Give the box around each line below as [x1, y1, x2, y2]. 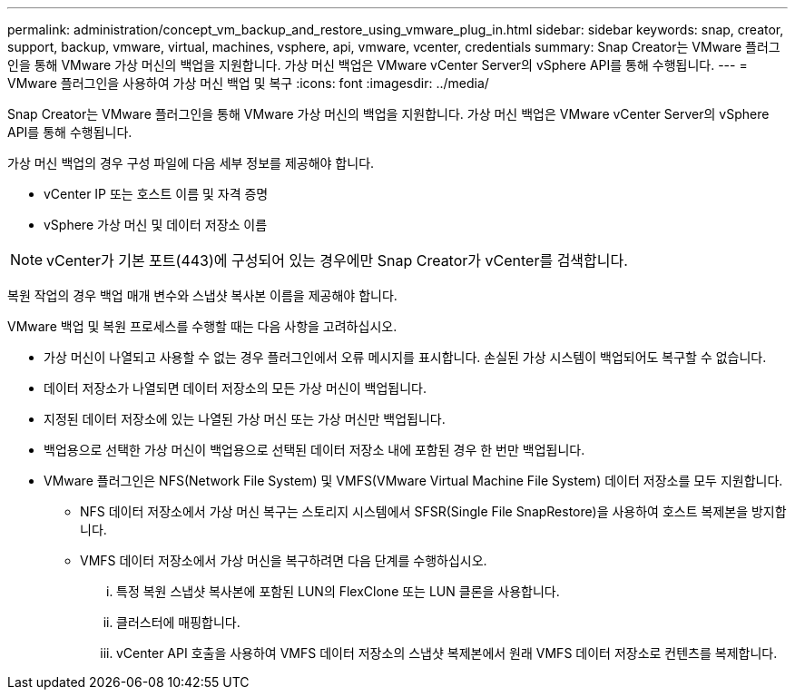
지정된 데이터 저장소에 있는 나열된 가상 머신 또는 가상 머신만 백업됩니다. [44, 411, 446, 427]
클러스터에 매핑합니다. [116, 614, 240, 630]
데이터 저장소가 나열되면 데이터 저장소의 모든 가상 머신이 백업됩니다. [44, 380, 427, 396]
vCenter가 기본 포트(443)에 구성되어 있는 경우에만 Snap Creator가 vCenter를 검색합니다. [46, 251, 628, 270]
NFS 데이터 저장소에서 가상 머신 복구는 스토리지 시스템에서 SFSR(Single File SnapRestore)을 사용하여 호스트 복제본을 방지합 [80, 504, 787, 519]
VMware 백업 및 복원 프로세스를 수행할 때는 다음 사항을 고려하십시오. [7, 319, 397, 334]
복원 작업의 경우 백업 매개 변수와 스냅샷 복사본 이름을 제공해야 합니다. [7, 288, 397, 303]
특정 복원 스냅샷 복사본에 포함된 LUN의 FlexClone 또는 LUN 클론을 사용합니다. [116, 584, 560, 599]
